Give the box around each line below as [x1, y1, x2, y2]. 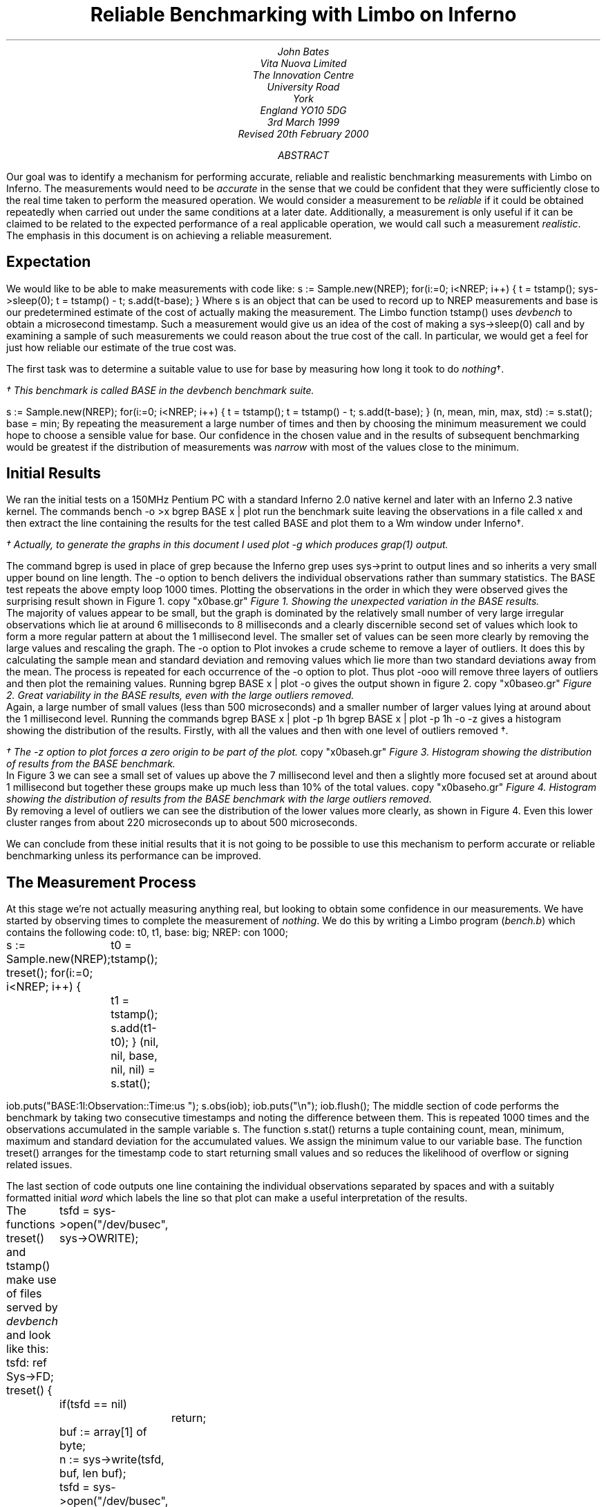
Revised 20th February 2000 [238, 127, 369, 140]
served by [6, 1300, 58, 1315]
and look [6, 1328, 51, 1342]
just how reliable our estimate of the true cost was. [6, 341, 237, 353]
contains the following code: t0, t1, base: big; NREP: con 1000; [6, 926, 288, 939]
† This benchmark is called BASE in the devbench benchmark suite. [6, 384, 314, 396]
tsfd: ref [6, 1356, 47, 1370]
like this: [6, 1342, 49, 1356]
